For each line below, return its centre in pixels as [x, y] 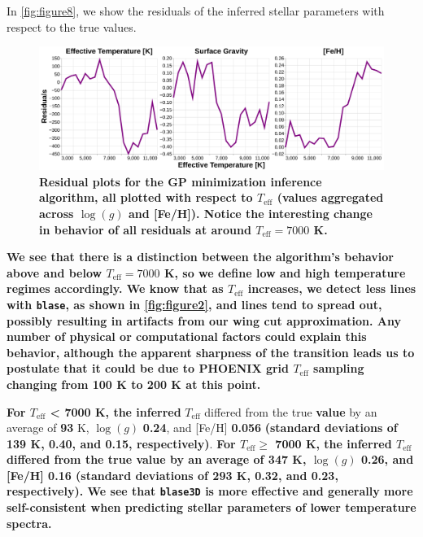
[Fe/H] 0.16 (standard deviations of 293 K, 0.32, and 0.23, [172, 475]
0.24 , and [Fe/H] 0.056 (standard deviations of [270, 428]
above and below [55, 272]
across [57, 213]
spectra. [29, 523]
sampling [339, 368]
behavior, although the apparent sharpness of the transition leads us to [211, 352]
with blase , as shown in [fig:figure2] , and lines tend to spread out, [194, 304]
